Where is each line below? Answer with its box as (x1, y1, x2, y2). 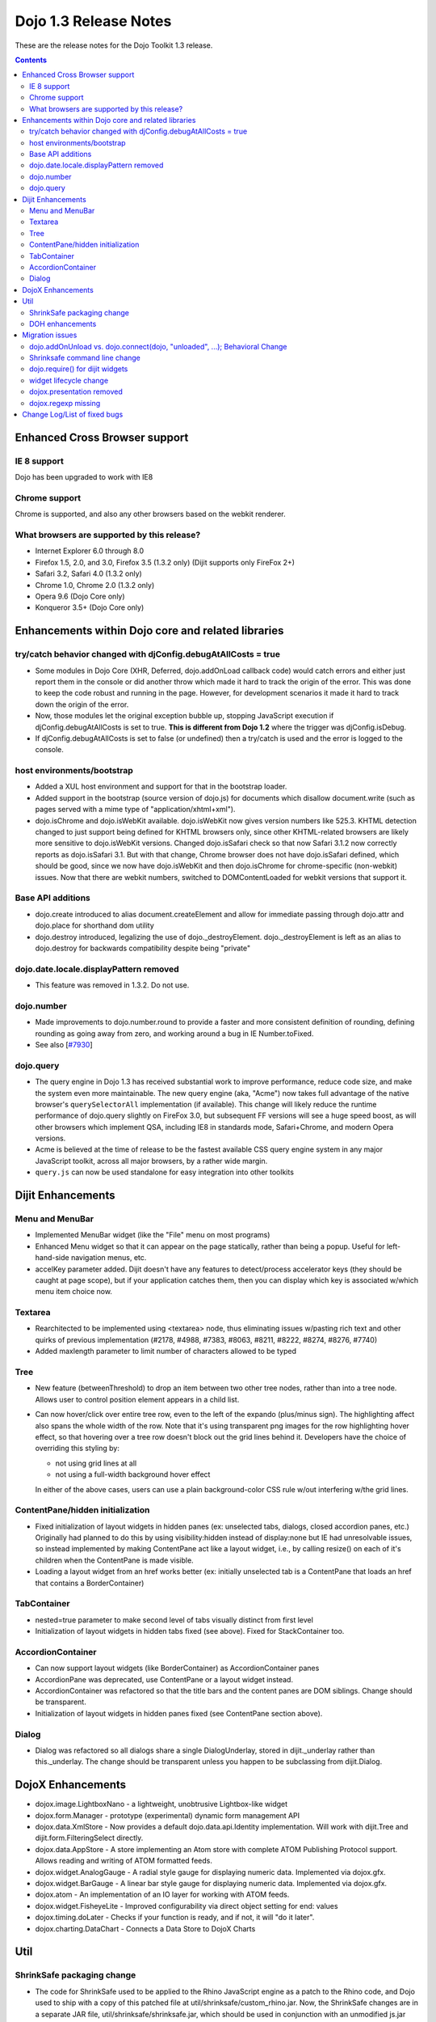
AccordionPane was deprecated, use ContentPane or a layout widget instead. (35, 1674, 294, 1684)
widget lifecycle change (29, 375, 109, 385)
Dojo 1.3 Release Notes (15, 12, 172, 30)
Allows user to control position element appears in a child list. (35, 1394, 240, 1404)
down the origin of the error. (35, 700, 129, 709)
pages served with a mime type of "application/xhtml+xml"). (35, 805, 236, 814)
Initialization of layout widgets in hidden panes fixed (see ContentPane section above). (35, 1708, 323, 1718)
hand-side (35, 1253, 69, 1263)
